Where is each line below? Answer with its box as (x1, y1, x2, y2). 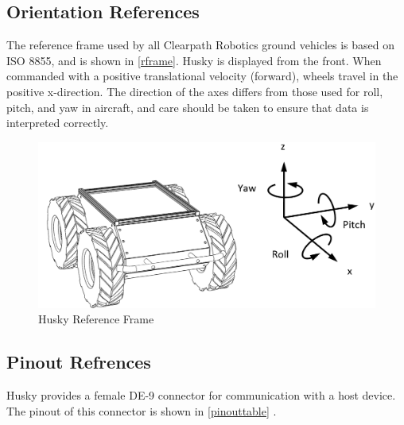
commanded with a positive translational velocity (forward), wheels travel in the (6, 68, 398, 84)
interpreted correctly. (6, 114, 109, 131)
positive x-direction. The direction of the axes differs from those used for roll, (6, 83, 383, 99)
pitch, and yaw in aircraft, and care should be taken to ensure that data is (6, 99, 369, 115)
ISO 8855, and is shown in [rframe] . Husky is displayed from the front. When (6, 52, 382, 68)
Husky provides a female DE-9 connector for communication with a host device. (6, 387, 396, 404)
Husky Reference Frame (38, 311, 154, 327)
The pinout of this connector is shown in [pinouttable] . (6, 402, 277, 419)
